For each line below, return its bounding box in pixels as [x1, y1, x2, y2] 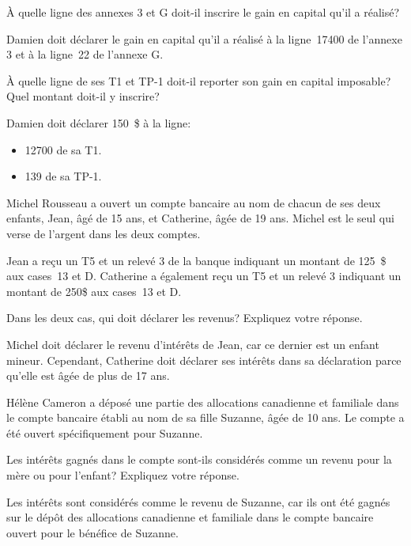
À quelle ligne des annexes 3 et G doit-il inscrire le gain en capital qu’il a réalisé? [6, 4, 400, 20]
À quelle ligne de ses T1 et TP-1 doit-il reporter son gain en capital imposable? [6, 72, 391, 89]
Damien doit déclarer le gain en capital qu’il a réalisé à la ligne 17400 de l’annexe [6, 30, 402, 47]
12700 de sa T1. [25, 141, 102, 157]
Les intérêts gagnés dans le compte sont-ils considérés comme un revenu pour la [6, 451, 392, 468]
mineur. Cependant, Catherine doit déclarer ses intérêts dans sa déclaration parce [6, 351, 402, 368]
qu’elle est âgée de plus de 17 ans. [6, 367, 170, 384]
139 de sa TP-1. [25, 168, 102, 184]
